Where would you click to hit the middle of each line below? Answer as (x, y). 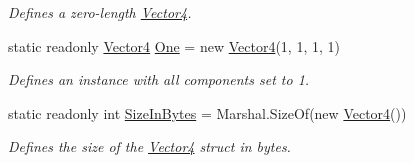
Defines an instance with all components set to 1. (159, 79)
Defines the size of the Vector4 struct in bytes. (149, 146)
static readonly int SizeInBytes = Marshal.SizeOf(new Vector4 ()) (207, 112)
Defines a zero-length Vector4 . (100, 12)
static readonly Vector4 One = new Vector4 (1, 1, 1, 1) (174, 45)
